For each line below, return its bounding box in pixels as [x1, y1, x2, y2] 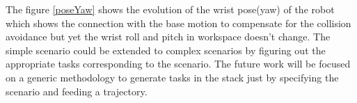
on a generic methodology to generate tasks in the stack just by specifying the [6, 70, 339, 84]
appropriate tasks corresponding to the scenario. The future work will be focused [6, 56, 351, 71]
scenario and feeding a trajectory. [6, 84, 148, 98]
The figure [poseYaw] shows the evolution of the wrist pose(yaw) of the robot [6, 2, 335, 16]
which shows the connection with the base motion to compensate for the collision [6, 15, 351, 30]
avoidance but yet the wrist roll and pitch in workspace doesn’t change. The [6, 29, 331, 44]
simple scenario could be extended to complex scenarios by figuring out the [6, 42, 326, 57]
